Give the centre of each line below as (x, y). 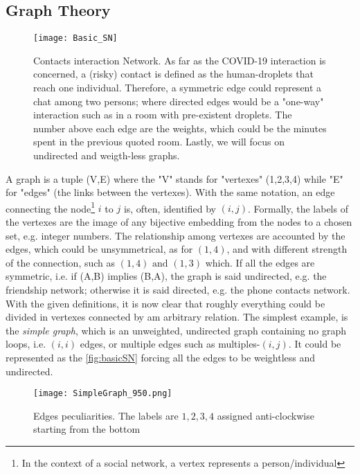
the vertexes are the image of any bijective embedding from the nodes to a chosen (179, 222)
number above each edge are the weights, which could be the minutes (180, 128)
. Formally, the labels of (298, 208)
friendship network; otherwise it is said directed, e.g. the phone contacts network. (178, 290)
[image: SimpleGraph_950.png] (103, 394)
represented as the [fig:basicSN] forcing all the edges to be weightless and (161, 357)
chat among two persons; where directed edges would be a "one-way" (179, 101)
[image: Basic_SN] (75, 38)
